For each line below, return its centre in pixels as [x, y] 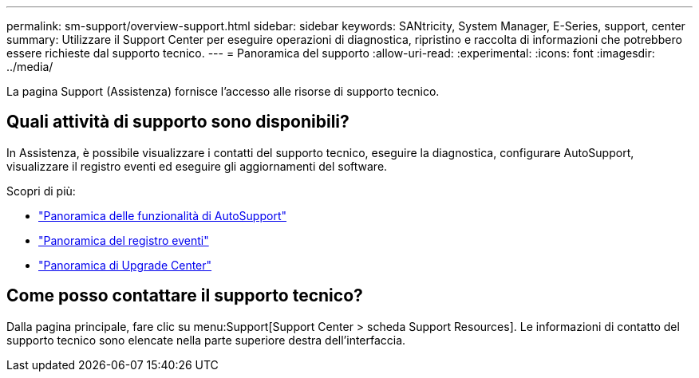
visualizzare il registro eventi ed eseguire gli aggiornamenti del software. [197, 166]
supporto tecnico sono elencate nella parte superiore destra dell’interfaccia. [206, 340]
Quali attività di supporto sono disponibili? [178, 122]
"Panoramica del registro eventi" [124, 240]
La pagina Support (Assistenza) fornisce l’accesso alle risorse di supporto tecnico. [223, 91]
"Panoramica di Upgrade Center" [125, 265]
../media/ [30, 67]
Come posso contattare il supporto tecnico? [185, 296]
